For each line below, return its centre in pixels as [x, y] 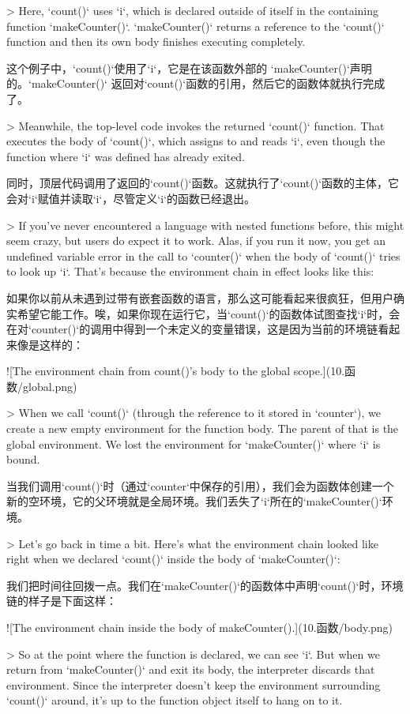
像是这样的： [50, 344]
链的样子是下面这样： [62, 601]
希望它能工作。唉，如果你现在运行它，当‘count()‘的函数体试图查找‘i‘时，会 [209, 313]
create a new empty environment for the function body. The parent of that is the [203, 428]
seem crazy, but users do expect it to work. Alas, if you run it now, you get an [196, 241]
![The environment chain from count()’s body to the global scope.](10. [176, 371]
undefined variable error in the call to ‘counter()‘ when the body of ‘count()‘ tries [203, 256]
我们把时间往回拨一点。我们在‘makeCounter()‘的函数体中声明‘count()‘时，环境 [205, 585]
